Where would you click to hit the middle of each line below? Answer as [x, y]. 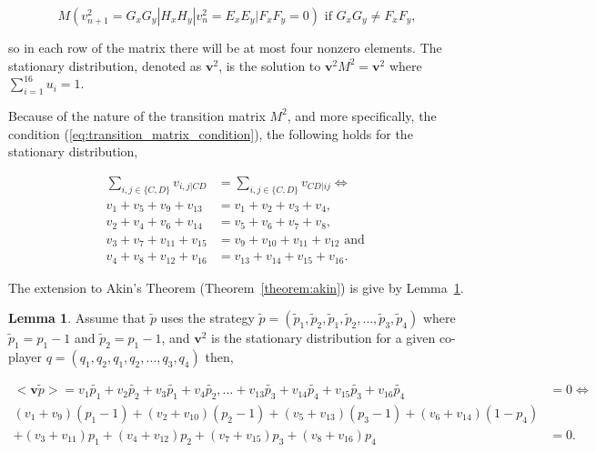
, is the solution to [270, 65]
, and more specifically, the [362, 115]
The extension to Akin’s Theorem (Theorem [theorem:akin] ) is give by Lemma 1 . [236, 287]
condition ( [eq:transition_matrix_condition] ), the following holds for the [211, 133]
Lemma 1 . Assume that [77, 318]
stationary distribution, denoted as [105, 65]
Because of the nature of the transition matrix [137, 115]
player [25, 356]
